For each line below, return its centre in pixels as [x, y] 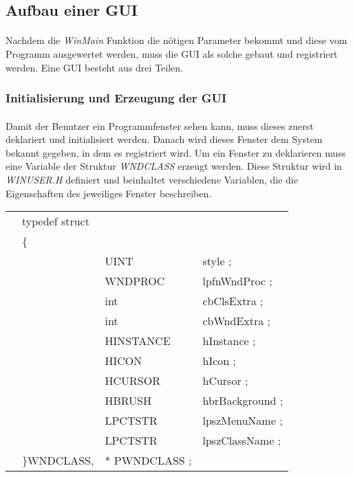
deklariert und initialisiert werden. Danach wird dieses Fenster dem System [164, 139]
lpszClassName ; [242, 441]
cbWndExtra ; [237, 321]
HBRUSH [128, 401]
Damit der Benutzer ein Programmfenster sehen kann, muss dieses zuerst [160, 125]
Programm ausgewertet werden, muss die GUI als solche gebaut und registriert [172, 53]
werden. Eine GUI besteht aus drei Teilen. [94, 67]
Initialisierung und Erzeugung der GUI [116, 98]
